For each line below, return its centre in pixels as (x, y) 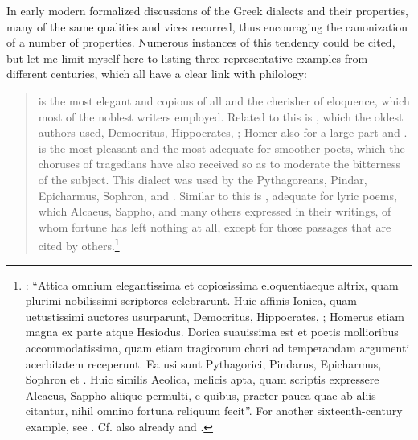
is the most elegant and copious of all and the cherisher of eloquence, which (224, 100)
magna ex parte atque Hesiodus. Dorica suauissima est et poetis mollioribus (212, 332)
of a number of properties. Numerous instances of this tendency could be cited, (201, 42)
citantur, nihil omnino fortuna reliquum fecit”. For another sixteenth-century (214, 411)
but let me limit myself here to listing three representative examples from (187, 58)
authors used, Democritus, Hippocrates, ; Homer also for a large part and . (223, 132)
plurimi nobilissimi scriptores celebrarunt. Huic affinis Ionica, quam (191, 300)
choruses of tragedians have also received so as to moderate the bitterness (219, 164)
